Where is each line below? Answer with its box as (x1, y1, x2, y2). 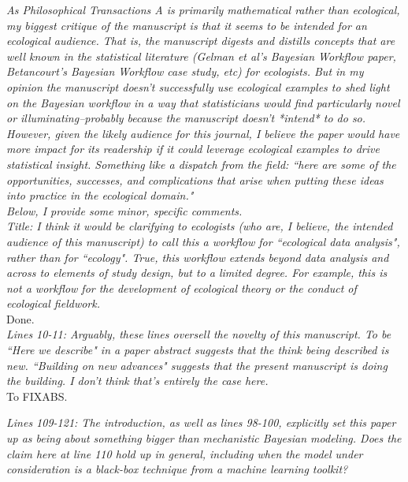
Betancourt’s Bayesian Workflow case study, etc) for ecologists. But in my (6, 63, 364, 80)
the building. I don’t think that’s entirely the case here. (6, 372, 269, 389)
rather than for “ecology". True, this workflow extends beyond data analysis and (6, 248, 389, 265)
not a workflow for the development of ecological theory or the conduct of (6, 279, 357, 296)
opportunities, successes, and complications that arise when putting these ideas (6, 171, 384, 188)
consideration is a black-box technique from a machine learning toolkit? (6, 461, 348, 477)
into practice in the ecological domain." (6, 187, 194, 204)
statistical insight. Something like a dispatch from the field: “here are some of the (6, 155, 396, 172)
